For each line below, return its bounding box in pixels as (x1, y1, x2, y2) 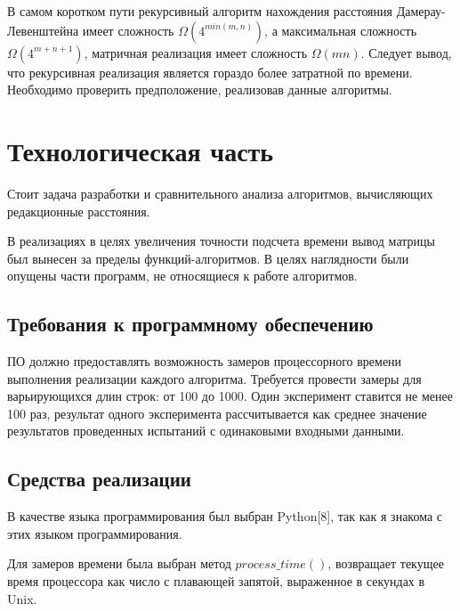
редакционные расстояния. (7, 201, 150, 220)
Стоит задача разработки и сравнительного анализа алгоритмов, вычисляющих (7, 183, 433, 202)
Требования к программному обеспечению (7, 310, 374, 338)
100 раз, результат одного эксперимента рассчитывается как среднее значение (7, 403, 427, 422)
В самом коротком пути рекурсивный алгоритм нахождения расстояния (7, 2, 392, 20)
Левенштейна (7, 20, 79, 39)
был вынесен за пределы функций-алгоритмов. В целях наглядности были (7, 248, 409, 267)
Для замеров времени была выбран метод (7, 554, 231, 573)
